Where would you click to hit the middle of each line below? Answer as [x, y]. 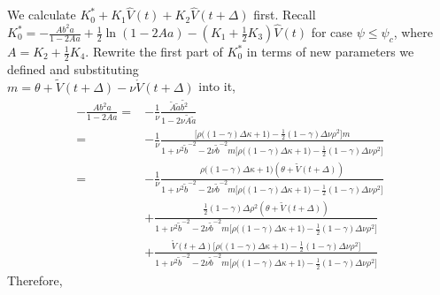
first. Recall [285, 15]
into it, [217, 86]
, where [413, 32]
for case [332, 32]
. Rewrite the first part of [154, 52]
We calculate [42, 15]
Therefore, [35, 280]
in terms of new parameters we [330, 52]
